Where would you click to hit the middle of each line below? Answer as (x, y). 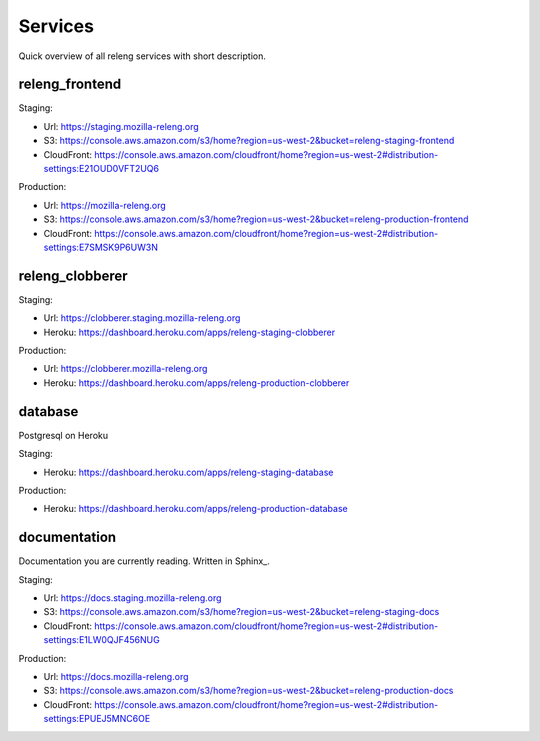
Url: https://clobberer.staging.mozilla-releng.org (142, 318)
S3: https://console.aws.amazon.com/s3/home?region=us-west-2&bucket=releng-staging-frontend (249, 141)
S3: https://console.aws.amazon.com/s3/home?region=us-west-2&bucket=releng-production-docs (248, 691)
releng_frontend (70, 84)
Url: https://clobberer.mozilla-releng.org (125, 369)
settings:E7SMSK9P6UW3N (101, 247)
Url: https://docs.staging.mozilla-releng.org (132, 597)
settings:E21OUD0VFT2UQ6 (101, 169)
